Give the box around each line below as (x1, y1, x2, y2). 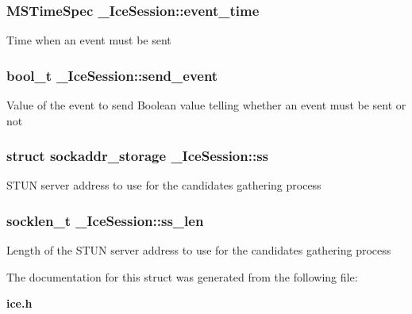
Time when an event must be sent (6, 32, 171, 48)
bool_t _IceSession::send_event (6, 65, 218, 85)
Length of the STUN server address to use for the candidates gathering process (6, 242, 391, 258)
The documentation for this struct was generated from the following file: (6, 268, 358, 285)
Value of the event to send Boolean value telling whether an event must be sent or (6, 97, 406, 113)
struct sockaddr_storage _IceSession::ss (6, 146, 269, 166)
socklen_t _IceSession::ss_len (6, 210, 204, 230)
